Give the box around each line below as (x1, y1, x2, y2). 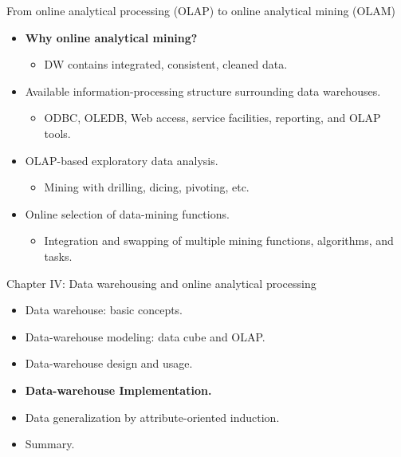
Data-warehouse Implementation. (25, 381, 212, 398)
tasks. (44, 247, 73, 264)
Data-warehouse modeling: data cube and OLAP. (25, 328, 265, 345)
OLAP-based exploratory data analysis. (25, 152, 218, 168)
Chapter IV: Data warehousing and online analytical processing (6, 274, 316, 291)
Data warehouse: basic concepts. (25, 301, 183, 318)
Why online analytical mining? (25, 29, 198, 45)
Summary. (25, 435, 75, 452)
